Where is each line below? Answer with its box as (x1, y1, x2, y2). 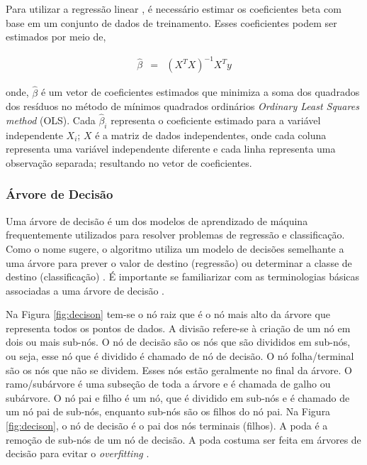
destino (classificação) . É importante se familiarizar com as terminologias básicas (6, 269, 360, 284)
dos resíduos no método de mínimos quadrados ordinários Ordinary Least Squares (6, 99, 359, 114)
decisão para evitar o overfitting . (6, 446, 149, 461)
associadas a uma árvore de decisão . (6, 283, 164, 297)
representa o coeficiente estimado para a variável (111, 112, 321, 127)
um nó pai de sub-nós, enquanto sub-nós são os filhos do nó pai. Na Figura (6, 404, 331, 419)
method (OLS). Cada (6, 112, 96, 127)
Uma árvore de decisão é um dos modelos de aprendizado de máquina (6, 213, 308, 228)
